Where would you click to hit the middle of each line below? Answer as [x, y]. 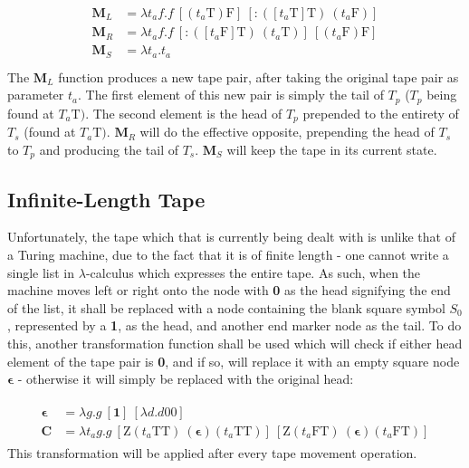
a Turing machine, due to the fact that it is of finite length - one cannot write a [228, 254]
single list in [41, 272]
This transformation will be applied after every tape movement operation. [212, 452]
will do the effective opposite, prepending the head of [287, 132]
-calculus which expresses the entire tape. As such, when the [253, 272]
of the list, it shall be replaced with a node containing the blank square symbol [226, 307]
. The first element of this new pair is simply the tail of [231, 95]
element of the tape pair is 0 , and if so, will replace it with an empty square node [234, 361]
